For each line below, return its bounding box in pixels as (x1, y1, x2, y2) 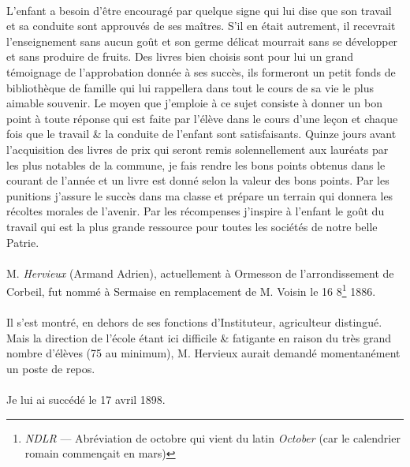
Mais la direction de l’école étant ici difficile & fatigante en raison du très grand (6, 329, 392, 346)
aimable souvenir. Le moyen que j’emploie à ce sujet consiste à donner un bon (6, 95, 382, 111)
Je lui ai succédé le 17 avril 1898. (6, 391, 166, 408)
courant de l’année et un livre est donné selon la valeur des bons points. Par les (6, 172, 389, 189)
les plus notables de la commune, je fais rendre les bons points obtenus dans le (6, 156, 386, 173)
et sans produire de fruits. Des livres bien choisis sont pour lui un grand (6, 48, 354, 65)
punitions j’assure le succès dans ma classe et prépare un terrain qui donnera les (6, 187, 393, 204)
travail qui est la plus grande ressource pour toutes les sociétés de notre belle (6, 218, 378, 234)
